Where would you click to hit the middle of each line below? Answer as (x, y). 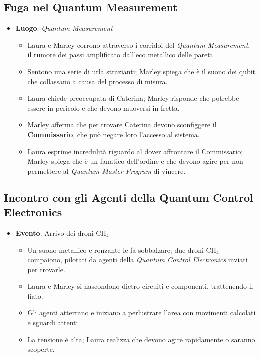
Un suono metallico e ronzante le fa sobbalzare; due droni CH (122, 250)
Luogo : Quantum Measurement (64, 28)
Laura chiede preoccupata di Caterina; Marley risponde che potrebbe (133, 98)
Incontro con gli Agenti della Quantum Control (129, 197)
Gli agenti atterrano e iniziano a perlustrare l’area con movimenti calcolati (141, 312)
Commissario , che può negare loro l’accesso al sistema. (114, 134)
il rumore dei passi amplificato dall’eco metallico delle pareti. (121, 55)
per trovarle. (46, 269)
